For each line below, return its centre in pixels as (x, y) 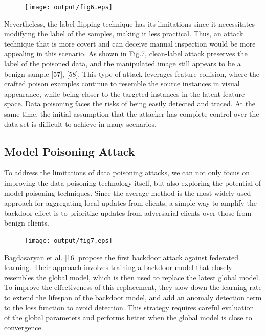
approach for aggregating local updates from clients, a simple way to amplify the (130, 203)
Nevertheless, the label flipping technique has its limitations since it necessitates (129, 23)
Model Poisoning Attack (70, 151)
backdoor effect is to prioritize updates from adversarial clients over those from (128, 212)
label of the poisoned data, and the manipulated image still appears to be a (123, 64)
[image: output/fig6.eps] (69, 7)
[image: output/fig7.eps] (69, 241)
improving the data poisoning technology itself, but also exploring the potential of (133, 182)
